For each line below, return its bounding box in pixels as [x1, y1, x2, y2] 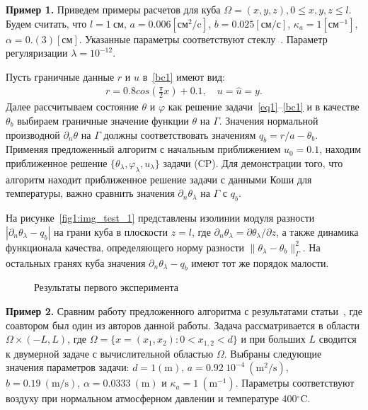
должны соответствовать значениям [103, 127, 256, 142]
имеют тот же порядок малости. [191, 255, 329, 270]
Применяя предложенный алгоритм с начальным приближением [6, 142, 281, 156]
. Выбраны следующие [224, 346, 322, 360]
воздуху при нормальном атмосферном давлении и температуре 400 [6, 391, 297, 406]
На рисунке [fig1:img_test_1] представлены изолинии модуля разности [6, 210, 315, 225]
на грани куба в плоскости [53, 224, 168, 239]
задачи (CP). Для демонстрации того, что [163, 155, 343, 170]
